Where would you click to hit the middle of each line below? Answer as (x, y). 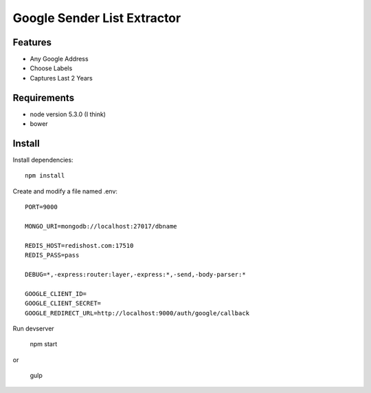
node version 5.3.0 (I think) (68, 114)
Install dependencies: (43, 160)
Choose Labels (51, 68)
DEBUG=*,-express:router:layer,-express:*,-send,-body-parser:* (136, 274)
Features (32, 42)
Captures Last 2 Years (61, 78)
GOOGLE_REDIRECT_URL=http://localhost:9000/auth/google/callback (137, 313)
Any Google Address (59, 59)
